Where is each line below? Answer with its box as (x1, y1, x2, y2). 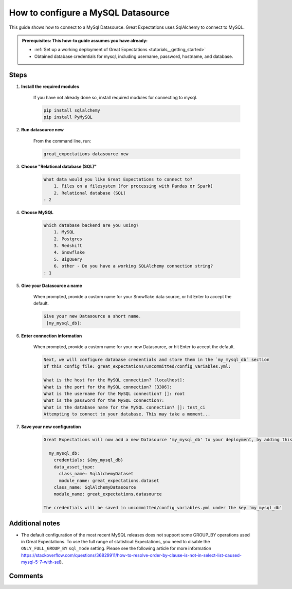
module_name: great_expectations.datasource (54, 491, 162, 497)
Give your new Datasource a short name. (43, 314, 141, 319)
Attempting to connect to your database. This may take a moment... (43, 411, 211, 417)
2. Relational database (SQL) (54, 190, 126, 196)
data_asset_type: (54, 464, 95, 469)
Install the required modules (21, 83, 79, 89)
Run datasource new (21, 127, 64, 133)
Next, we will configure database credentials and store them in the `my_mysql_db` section (43, 357, 270, 362)
